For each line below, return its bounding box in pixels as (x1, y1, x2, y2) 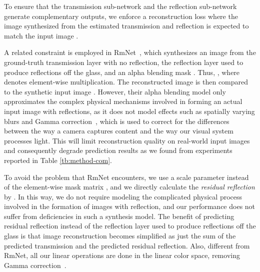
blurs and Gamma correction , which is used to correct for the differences (4, 115, 229, 126)
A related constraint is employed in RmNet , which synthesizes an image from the (4, 47, 256, 57)
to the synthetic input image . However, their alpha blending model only (4, 86, 226, 96)
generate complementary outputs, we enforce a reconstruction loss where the (4, 10, 238, 21)
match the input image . (4, 30, 78, 40)
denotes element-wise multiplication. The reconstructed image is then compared (4, 76, 248, 87)
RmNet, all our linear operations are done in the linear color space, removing (4, 250, 240, 260)
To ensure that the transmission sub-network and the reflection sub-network (4, 1, 237, 11)
